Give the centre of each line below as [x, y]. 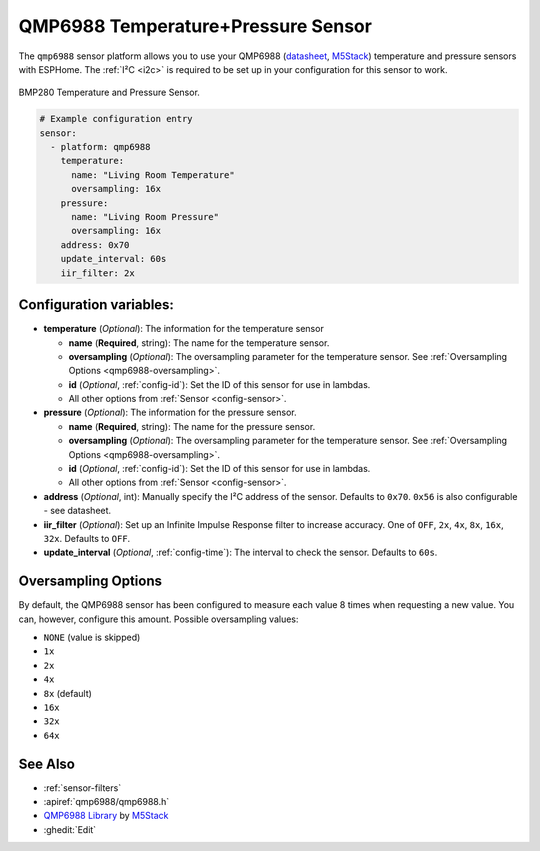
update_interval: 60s [113, 259]
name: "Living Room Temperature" [153, 174]
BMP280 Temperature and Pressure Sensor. [109, 92]
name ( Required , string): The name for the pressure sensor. [192, 426]
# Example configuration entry [116, 119]
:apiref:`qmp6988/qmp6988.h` [106, 802]
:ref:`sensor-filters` [82, 787]
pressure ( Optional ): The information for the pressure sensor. [170, 412]
